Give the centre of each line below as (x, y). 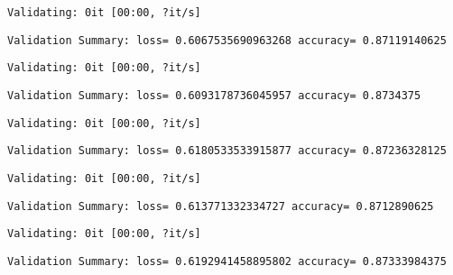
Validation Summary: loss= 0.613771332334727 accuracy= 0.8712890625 (221, 206)
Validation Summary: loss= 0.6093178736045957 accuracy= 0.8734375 (214, 95)
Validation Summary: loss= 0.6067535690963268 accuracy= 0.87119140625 (227, 40)
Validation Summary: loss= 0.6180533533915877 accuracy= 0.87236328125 (227, 151)
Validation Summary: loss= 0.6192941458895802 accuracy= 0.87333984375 (227, 261)
